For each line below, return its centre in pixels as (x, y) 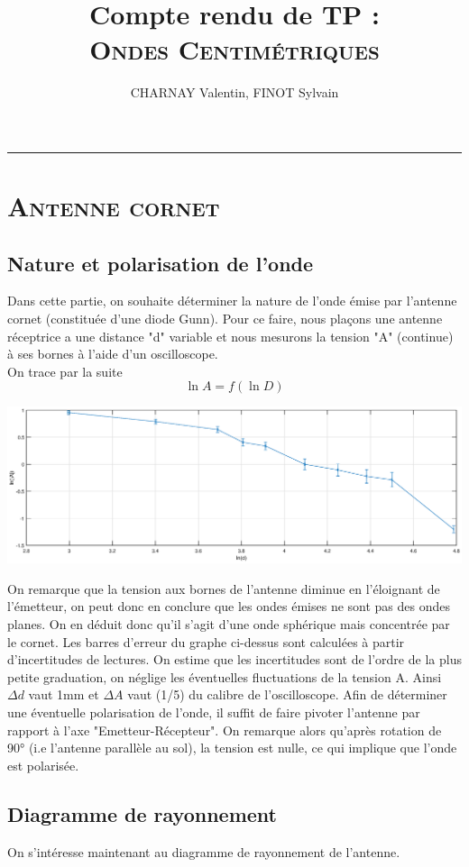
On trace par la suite (65, 371)
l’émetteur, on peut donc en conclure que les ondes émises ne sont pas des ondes (229, 606)
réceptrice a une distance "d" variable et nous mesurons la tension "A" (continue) (230, 336)
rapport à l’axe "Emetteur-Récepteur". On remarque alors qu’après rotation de (225, 730)
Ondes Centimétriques (234, 49)
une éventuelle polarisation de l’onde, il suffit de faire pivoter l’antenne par (214, 712)
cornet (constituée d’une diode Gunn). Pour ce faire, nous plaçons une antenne (225, 319)
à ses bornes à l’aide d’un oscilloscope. (113, 354)
